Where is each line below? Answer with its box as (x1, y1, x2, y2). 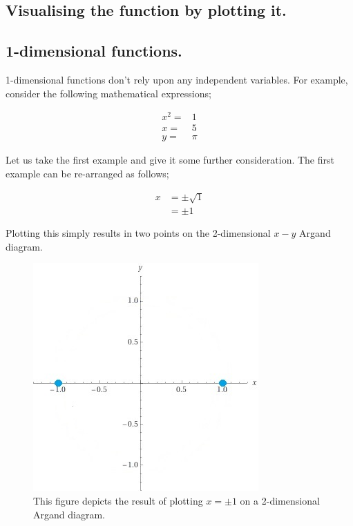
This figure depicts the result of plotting (33, 493, 203, 507)
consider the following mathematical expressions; (6, 86, 211, 100)
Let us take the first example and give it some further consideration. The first (6, 153, 334, 167)
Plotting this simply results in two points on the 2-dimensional (6, 226, 271, 240)
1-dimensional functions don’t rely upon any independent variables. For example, (6, 72, 348, 86)
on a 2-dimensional (240, 493, 320, 507)
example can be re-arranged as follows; (6, 166, 169, 180)
